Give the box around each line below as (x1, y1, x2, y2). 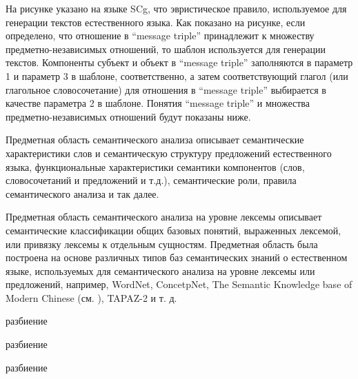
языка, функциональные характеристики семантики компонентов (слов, (6, 159, 305, 174)
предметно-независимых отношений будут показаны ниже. (6, 109, 251, 123)
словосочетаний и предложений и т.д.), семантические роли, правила (6, 173, 297, 187)
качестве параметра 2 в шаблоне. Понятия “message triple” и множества (6, 96, 310, 110)
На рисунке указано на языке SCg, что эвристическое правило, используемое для (6, 1, 347, 15)
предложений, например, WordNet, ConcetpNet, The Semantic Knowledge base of (6, 277, 352, 291)
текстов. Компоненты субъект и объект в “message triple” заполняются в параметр (6, 55, 353, 70)
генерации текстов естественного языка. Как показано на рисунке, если (6, 14, 306, 29)
